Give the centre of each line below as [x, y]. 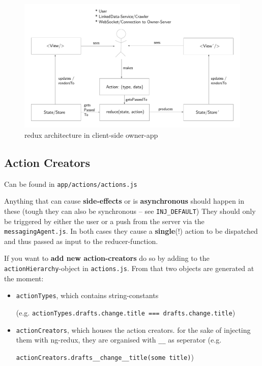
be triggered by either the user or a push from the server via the [104, 221]
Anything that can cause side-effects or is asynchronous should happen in [124, 201]
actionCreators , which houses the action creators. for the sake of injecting [133, 330]
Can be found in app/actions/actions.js [71, 184]
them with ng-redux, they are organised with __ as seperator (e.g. [119, 340]
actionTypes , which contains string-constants [87, 295]
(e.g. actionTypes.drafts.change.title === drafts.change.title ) [126, 312]
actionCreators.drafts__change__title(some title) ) [105, 357]
